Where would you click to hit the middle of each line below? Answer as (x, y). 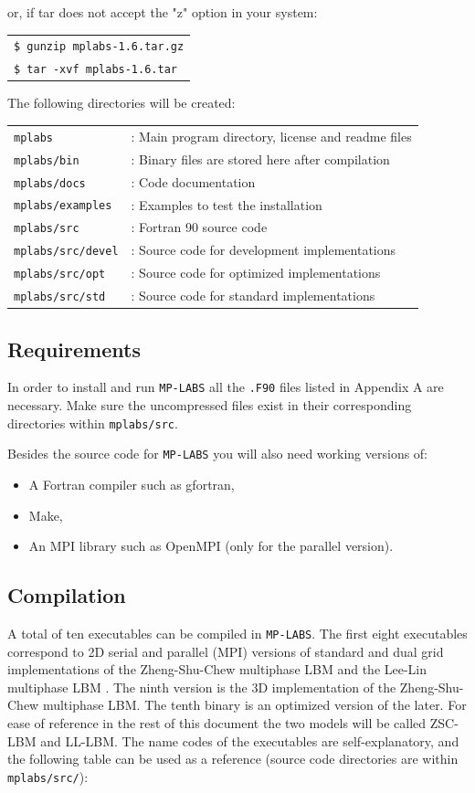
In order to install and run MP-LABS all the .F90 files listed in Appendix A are (226, 387)
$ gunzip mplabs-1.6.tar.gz (99, 47)
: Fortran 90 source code (199, 227)
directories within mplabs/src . (93, 423)
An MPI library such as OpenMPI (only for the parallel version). (211, 546)
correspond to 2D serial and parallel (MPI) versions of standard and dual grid (226, 651)
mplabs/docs (50, 183)
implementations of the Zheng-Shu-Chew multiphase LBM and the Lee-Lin (217, 669)
